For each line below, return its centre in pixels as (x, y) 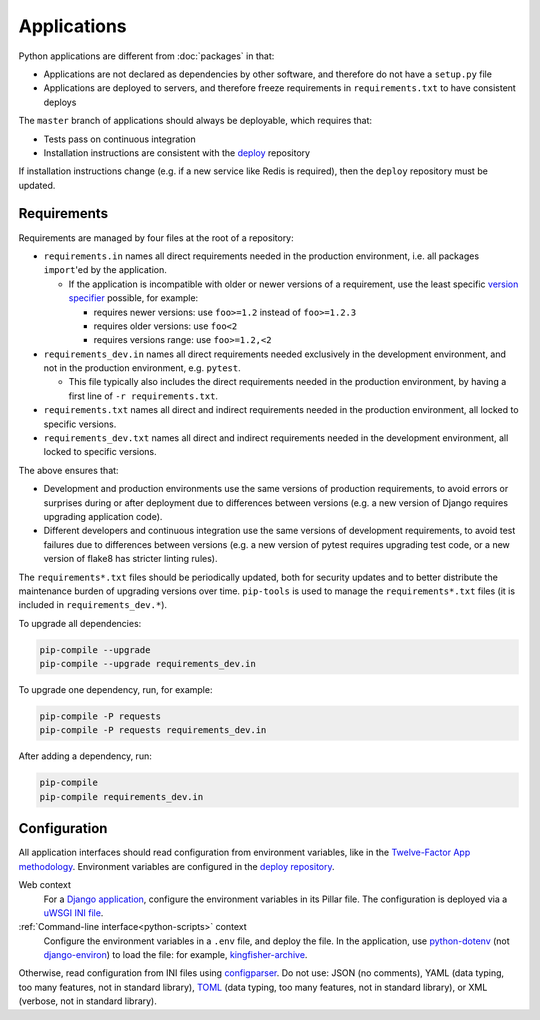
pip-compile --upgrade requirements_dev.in (148, 664)
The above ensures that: (68, 470)
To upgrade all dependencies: (80, 623)
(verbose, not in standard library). (87, 1001)
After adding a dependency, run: (85, 756)
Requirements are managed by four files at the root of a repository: (156, 237)
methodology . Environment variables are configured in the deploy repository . (176, 866)
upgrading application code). (103, 516)
